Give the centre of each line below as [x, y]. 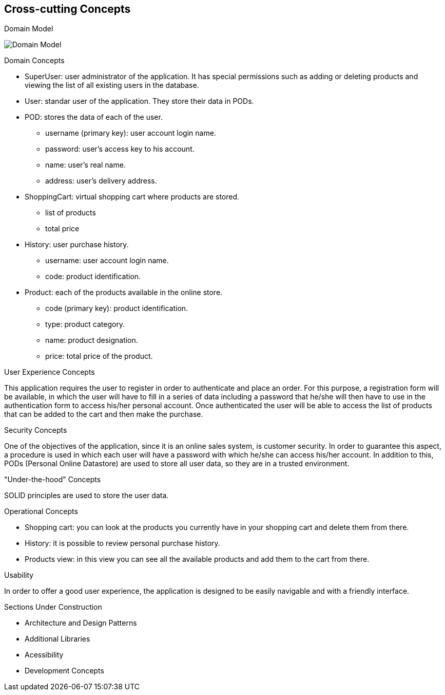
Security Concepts [36, 430]
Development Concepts [64, 671]
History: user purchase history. [77, 245]
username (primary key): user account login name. [131, 133]
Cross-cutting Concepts [67, 9]
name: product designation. [92, 340]
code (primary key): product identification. [117, 308]
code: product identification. [93, 277]
